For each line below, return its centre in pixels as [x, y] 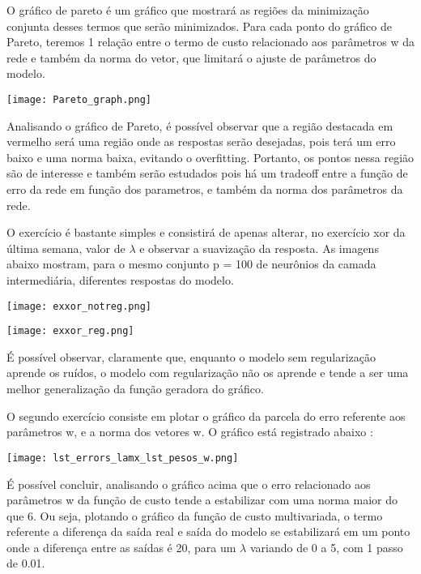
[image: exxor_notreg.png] [79, 306]
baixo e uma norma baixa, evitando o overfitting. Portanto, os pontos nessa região [210, 157]
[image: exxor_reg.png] [70, 331]
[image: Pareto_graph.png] [79, 99]
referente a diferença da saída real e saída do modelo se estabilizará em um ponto [208, 531]
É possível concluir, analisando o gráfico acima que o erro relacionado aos [189, 484]
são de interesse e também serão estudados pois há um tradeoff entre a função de [207, 173]
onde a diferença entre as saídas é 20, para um [121, 547]
